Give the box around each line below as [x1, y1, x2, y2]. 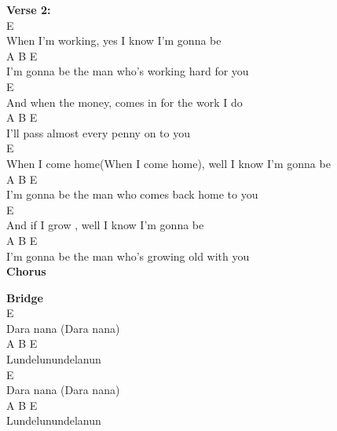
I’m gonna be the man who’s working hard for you [6, 63, 249, 79]
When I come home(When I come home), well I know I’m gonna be [6, 155, 331, 171]
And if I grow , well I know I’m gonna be [6, 217, 204, 233]
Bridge [6, 289, 43, 305]
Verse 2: [6, 2, 51, 17]
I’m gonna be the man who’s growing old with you [6, 247, 250, 264]
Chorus [6, 263, 46, 279]
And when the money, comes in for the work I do [6, 93, 243, 110]
